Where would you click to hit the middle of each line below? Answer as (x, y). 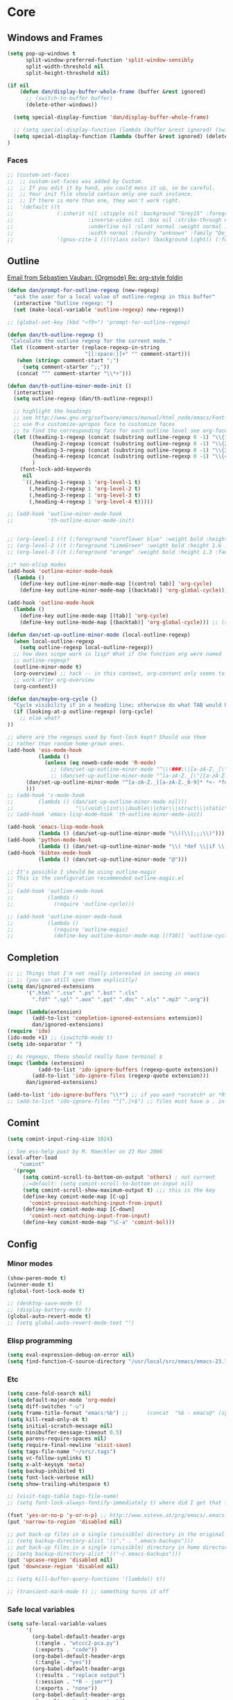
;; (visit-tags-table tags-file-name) (63, 1496)
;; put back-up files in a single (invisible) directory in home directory (119, 1547)
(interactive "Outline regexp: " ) (63, 303)
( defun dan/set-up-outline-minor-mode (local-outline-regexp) (99, 635)
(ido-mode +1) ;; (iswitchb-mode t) (60, 1038)
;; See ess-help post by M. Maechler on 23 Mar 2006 (85, 1151)
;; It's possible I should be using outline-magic (82, 872)
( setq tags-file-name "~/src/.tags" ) (62, 1452)
